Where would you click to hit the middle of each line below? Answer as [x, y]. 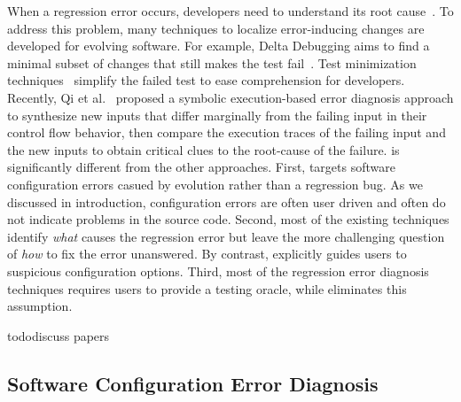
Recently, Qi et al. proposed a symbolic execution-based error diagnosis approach [230, 97]
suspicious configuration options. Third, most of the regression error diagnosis [218, 271]
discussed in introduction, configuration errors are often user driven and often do [227, 201]
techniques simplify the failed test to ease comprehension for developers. [206, 80]
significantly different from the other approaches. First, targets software [201, 167]
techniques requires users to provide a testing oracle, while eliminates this [207, 288]
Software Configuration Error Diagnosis [193, 383]
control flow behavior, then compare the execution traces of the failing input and [227, 132]
